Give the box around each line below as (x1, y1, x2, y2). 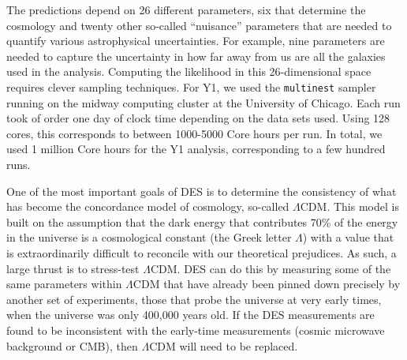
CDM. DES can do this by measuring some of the (150, 260, 391, 276)
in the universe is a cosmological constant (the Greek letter (6, 229, 292, 246)
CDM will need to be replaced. (149, 337, 298, 354)
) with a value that (302, 229, 394, 246)
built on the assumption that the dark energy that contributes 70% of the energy (6, 213, 398, 230)
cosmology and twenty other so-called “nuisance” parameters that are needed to (6, 17, 392, 33)
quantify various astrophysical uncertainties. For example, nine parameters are (6, 32, 385, 49)
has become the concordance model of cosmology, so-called (6, 198, 289, 215)
